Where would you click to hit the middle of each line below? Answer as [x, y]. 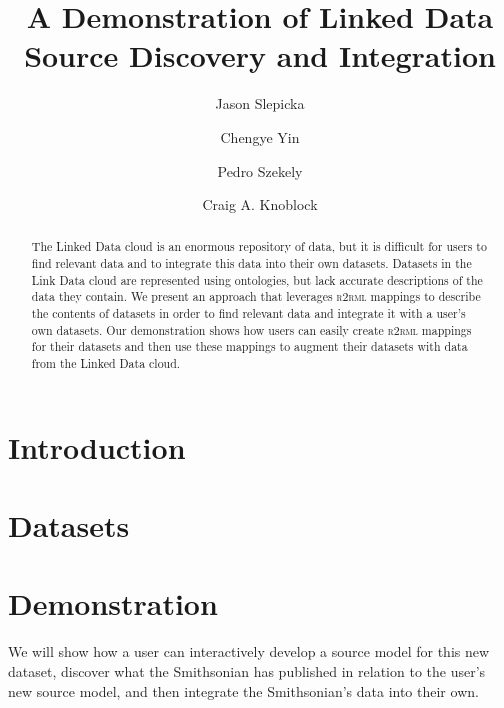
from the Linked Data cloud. [106, 363]
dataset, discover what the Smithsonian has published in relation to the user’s [247, 671]
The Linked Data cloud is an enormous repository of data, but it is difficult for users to [259, 246]
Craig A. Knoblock [260, 204]
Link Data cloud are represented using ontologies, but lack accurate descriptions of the [257, 279]
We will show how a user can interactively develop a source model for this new [249, 651]
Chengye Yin [260, 136]
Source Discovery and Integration [260, 55]
